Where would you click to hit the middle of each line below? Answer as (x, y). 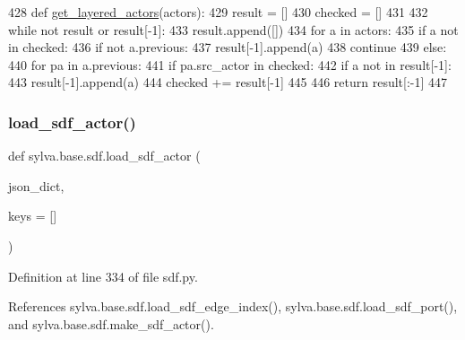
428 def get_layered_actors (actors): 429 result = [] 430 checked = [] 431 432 (218, 12)
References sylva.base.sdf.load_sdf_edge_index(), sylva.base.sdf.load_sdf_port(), (233, 306)
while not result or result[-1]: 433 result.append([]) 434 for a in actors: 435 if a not (233, 29)
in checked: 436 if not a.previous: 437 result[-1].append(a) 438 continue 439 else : (228, 47)
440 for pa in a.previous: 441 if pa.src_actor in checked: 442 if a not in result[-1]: (230, 64)
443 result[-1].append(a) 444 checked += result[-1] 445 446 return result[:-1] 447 (228, 82)
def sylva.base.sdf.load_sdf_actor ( (104, 156)
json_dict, (36, 185)
